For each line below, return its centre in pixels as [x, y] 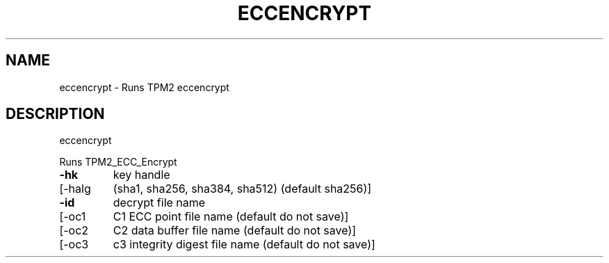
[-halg [75, 189]
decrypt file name [159, 203]
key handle [141, 175]
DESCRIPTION [55, 114]
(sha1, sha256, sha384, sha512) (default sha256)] [242, 189]
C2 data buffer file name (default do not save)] [235, 231]
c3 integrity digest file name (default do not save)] [244, 245]
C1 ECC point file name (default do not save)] [231, 217]
